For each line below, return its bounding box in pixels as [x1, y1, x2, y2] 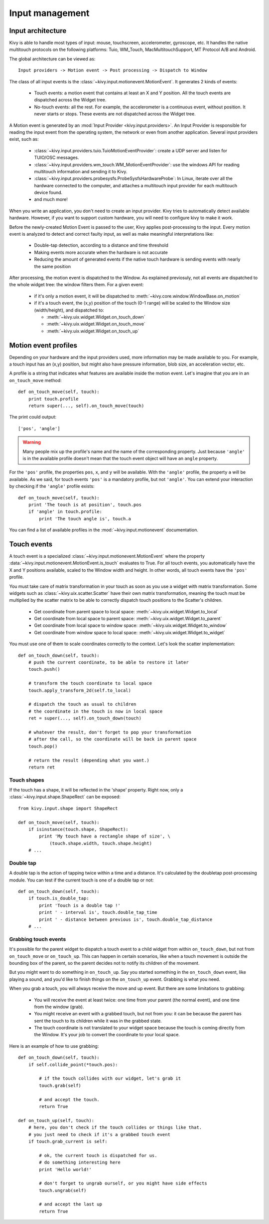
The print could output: [9, 414, 57, 420]
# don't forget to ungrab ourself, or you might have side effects [39, 1181, 207, 1186]
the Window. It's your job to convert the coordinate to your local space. [34, 1032, 180, 1038]
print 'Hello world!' [39, 1167, 92, 1172]
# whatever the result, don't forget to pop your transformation [28, 729, 192, 735]
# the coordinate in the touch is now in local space [28, 708, 163, 714]
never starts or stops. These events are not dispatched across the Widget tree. [34, 111, 196, 117]
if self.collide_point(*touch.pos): [28, 1062, 118, 1067]
